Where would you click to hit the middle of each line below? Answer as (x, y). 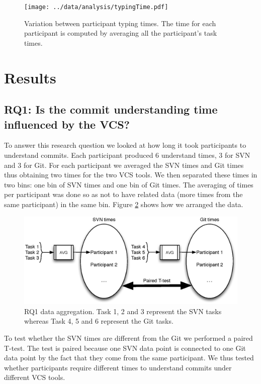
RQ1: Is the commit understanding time (111, 109)
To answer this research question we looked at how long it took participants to (125, 145)
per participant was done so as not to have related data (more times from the (123, 194)
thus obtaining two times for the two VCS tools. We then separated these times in (131, 175)
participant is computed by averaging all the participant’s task (121, 33)
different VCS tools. (35, 377)
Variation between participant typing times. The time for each (120, 23)
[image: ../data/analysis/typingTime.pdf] (96, 7)
